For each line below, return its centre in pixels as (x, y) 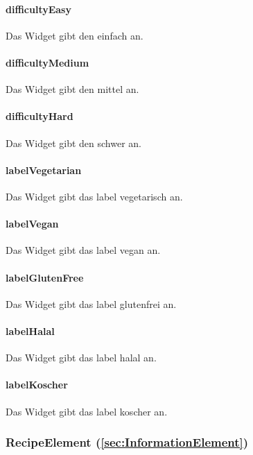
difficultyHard (40, 116)
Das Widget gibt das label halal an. (81, 358)
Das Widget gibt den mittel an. (72, 89)
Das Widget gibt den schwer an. (73, 143)
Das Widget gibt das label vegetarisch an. (94, 196)
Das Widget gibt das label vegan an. (83, 250)
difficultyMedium (47, 62)
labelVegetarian (44, 170)
